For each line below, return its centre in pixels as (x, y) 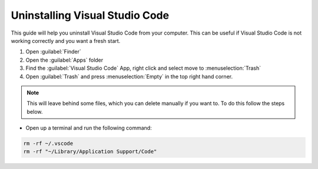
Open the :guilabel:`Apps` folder (64, 60)
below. (35, 111)
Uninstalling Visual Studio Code (90, 15)
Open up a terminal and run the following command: (89, 128)
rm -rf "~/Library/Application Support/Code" (90, 152)
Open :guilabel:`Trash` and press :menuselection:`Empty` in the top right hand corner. (129, 76)
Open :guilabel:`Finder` (54, 52)
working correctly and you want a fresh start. (66, 40)
